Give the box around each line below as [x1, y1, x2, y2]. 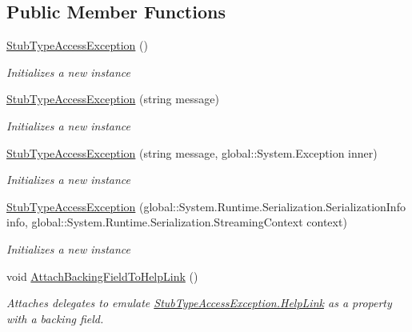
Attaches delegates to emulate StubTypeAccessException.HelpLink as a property [6, 294, 392, 311]
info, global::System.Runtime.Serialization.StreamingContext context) [6, 214, 347, 230]
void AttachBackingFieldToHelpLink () [6, 267, 198, 284]
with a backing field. [6, 310, 104, 326]
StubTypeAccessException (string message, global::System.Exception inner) [6, 144, 378, 161]
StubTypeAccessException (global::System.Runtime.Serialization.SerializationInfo [6, 198, 406, 214]
